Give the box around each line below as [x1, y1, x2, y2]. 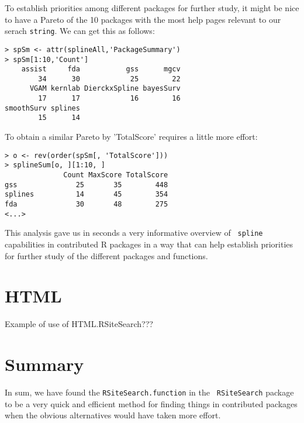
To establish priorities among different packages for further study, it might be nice [5, 2, 299, 13]
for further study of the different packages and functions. [5, 249, 208, 262]
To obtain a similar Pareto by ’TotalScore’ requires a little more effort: [5, 130, 258, 143]
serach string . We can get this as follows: [5, 25, 155, 37]
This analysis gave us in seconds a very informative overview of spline [5, 226, 263, 239]
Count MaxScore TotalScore [63, 171, 168, 179]
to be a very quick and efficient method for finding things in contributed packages [5, 397, 298, 410]
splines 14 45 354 [5, 190, 168, 199]
